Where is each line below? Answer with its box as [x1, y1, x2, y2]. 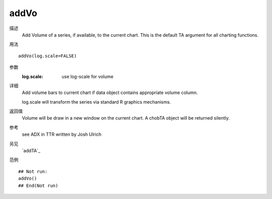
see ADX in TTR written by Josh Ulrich [22, 131, 102, 138]
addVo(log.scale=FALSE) [18, 53, 77, 59]
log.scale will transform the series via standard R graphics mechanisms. [22, 98, 171, 105]
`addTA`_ [22, 148, 40, 154]
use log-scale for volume [61, 73, 113, 79]
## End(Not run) [18, 182, 58, 188]
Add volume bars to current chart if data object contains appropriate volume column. [22, 89, 198, 95]
